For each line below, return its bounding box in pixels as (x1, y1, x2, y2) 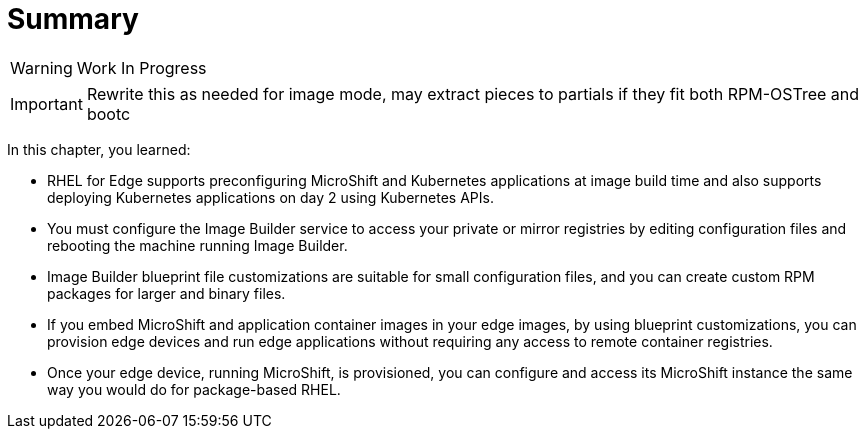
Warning (10, 57, 73, 78)
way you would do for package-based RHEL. (47, 380, 341, 398)
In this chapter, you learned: (7, 140, 191, 158)
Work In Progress (76, 57, 207, 78)
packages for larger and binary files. (47, 284, 286, 302)
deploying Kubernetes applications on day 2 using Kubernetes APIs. (47, 188, 494, 206)
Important (10, 93, 83, 114)
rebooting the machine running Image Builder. (47, 236, 348, 254)
